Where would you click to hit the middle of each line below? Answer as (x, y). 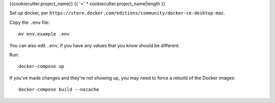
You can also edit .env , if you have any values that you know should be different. (95, 45)
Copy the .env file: (30, 22)
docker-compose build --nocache (59, 90)
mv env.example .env (44, 34)
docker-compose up (42, 66)
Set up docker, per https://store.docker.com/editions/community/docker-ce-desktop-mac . (117, 13)
